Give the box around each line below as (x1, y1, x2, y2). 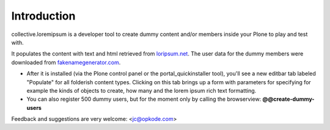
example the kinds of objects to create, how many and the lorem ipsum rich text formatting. (26, 87, 257, 94)
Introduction (11, 9, 76, 23)
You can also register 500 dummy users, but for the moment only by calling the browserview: (26, 95, 262, 103)
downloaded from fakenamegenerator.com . (11, 59, 121, 66)
